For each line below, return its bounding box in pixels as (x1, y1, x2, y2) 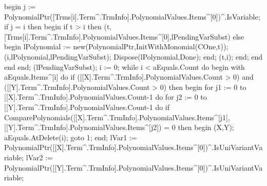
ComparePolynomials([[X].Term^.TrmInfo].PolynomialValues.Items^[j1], (4, 111, 230, 122)
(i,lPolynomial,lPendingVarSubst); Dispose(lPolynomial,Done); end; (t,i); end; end (4, 51, 263, 62)
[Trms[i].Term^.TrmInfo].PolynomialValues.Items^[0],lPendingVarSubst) (4, 31, 231, 42)
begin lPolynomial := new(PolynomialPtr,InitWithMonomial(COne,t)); (4, 41, 228, 52)
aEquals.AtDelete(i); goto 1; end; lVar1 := (4, 132, 137, 142)
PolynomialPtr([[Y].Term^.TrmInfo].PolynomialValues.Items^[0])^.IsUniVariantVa (4, 162, 263, 173)
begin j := (4, 1, 36, 11)
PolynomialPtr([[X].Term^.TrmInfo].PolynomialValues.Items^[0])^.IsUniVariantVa (4, 142, 263, 153)
